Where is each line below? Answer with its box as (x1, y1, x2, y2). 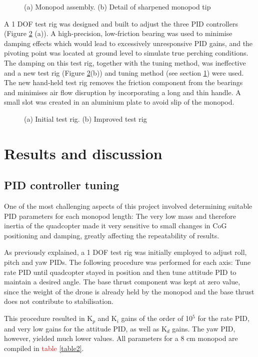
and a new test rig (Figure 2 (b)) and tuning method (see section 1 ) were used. (4, 67, 244, 78)
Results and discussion (4, 143, 162, 163)
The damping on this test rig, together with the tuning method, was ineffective (4, 57, 246, 68)
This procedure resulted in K (4, 313, 93, 323)
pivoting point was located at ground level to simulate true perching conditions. (4, 48, 248, 58)
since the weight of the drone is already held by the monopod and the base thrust (4, 286, 254, 296)
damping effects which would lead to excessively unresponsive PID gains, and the (4, 38, 253, 48)
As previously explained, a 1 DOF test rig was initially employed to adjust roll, (4, 247, 247, 257)
